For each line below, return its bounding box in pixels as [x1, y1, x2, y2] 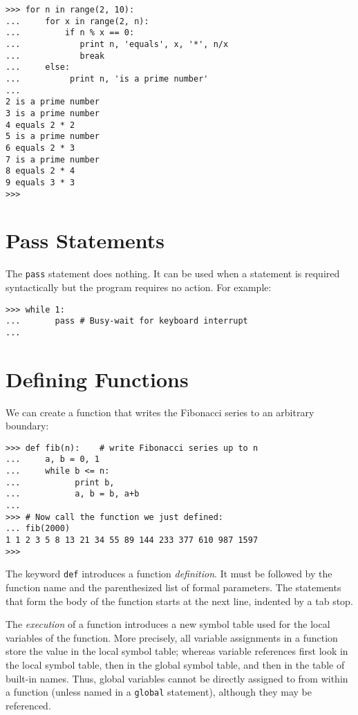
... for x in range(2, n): [6, 16, 149, 26]
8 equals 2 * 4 [6, 166, 75, 176]
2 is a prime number [6, 97, 100, 107]
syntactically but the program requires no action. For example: [6, 279, 272, 294]
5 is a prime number [6, 131, 100, 142]
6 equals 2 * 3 [6, 142, 75, 153]
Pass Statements [6, 226, 165, 254]
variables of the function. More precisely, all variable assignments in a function [6, 630, 338, 644]
